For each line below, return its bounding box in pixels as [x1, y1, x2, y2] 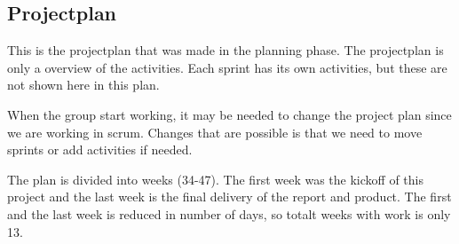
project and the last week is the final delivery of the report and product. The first [7, 187, 452, 206]
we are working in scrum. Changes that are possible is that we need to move [7, 122, 423, 141]
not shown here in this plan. [7, 75, 160, 94]
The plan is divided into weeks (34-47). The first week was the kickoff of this [7, 169, 423, 188]
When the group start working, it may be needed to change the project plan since [7, 105, 452, 123]
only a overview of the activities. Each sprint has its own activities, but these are [7, 58, 447, 76]
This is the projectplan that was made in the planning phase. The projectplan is [7, 41, 444, 59]
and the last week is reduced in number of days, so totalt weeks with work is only [7, 204, 451, 223]
